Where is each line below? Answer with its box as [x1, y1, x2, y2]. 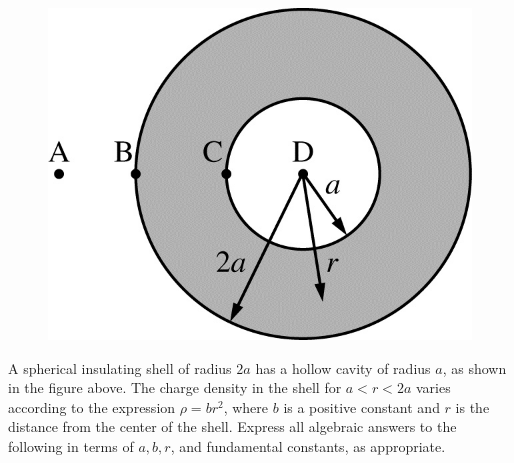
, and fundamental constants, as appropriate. [170, 435, 446, 456]
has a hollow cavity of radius [255, 357, 431, 378]
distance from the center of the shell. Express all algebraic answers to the [8, 416, 457, 437]
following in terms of [8, 435, 134, 456]
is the [455, 396, 490, 417]
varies [415, 377, 451, 398]
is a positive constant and [283, 396, 440, 417]
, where [223, 396, 269, 417]
